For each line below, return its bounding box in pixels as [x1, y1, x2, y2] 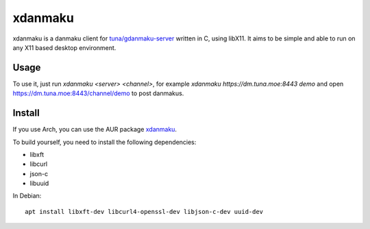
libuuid [29, 179, 49, 188]
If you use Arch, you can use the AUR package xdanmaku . [12, 125, 177, 134]
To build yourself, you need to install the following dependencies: [12, 138, 197, 146]
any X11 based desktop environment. [12, 43, 116, 51]
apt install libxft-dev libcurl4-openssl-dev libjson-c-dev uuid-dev [25, 208, 264, 215]
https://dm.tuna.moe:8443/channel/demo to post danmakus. [12, 89, 184, 97]
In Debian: [12, 192, 42, 200]
